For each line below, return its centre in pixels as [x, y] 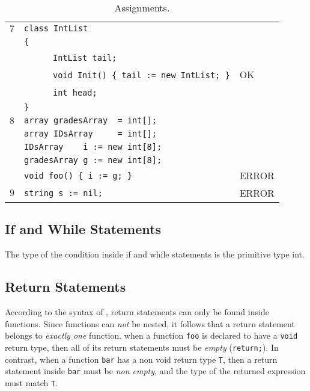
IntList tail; [85, 58]
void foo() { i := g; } [78, 175]
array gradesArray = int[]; [90, 120]
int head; [75, 93]
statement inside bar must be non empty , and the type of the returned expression [155, 371]
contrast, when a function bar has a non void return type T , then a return [141, 359]
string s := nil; [63, 193]
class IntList [56, 28]
